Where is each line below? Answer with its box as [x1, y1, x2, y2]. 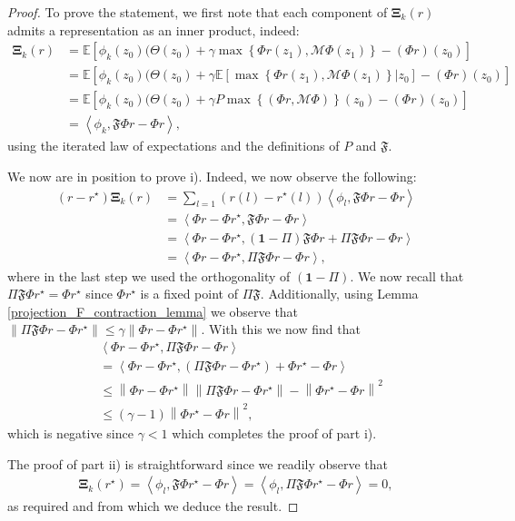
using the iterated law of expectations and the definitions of [7, 136, 340, 155]
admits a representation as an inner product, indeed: [7, 20, 300, 39]
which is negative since [7, 424, 134, 443]
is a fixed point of [140, 284, 238, 303]
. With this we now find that [201, 319, 361, 339]
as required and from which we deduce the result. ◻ [7, 496, 299, 516]
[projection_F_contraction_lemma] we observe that [7, 301, 299, 320]
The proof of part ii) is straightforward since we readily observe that [7, 454, 389, 473]
